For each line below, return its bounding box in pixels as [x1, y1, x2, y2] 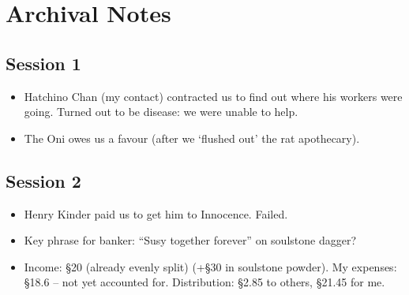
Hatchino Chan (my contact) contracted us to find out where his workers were [24, 88, 403, 104]
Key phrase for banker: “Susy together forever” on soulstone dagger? [24, 232, 356, 248]
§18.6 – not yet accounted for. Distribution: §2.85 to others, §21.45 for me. [24, 274, 385, 290]
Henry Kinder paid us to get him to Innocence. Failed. [24, 205, 288, 222]
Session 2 [6, 168, 81, 192]
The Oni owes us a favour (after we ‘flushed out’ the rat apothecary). [24, 129, 360, 146]
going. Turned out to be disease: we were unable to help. [24, 103, 298, 120]
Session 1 [6, 50, 81, 75]
